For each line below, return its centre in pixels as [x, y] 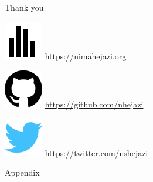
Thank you [24, 7]
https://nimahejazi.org [86, 55]
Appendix [22, 172]
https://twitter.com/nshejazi [96, 152]
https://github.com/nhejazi [94, 104]
